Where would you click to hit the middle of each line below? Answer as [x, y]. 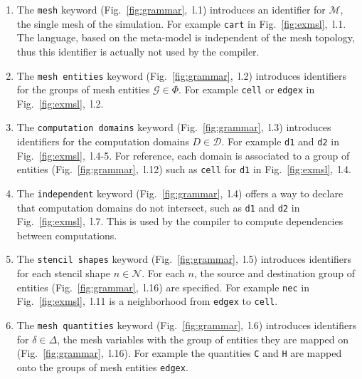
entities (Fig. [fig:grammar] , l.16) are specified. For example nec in [163, 287]
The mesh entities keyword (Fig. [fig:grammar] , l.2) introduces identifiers [181, 75]
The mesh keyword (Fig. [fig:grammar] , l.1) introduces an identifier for [171, 9]
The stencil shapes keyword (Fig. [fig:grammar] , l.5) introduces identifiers [184, 259]
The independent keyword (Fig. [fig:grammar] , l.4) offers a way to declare [180, 193]
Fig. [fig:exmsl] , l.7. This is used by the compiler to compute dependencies [180, 221]
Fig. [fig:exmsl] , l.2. [60, 103]
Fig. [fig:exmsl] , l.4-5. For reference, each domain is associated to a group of [183, 155]
